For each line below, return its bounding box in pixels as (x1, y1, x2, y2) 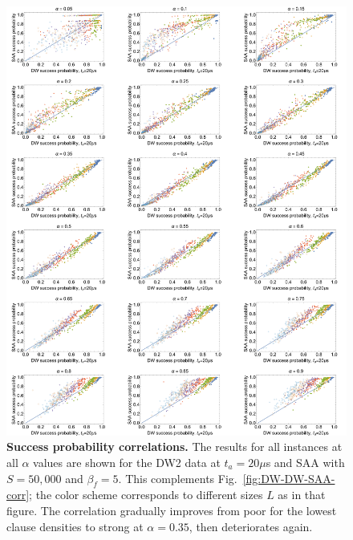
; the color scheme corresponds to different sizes (29, 486, 263, 503)
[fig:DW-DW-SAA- (242, 469, 335, 486)
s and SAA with (266, 454, 345, 471)
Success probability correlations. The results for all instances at (6, 438, 343, 455)
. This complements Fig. (118, 469, 237, 486)
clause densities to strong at (6, 518, 144, 534)
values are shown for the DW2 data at (33, 454, 221, 471)
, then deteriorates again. (189, 518, 313, 534)
